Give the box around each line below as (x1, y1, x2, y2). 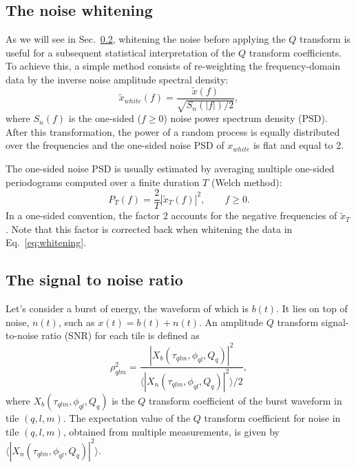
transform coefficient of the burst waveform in (149, 393, 342, 407)
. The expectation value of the (63, 410, 191, 425)
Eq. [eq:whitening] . (6, 235, 86, 250)
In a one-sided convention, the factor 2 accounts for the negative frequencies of (6, 208, 337, 223)
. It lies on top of (276, 301, 348, 316)
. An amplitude (199, 314, 263, 329)
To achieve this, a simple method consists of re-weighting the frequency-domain (6, 59, 341, 73)
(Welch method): (211, 174, 282, 189)
